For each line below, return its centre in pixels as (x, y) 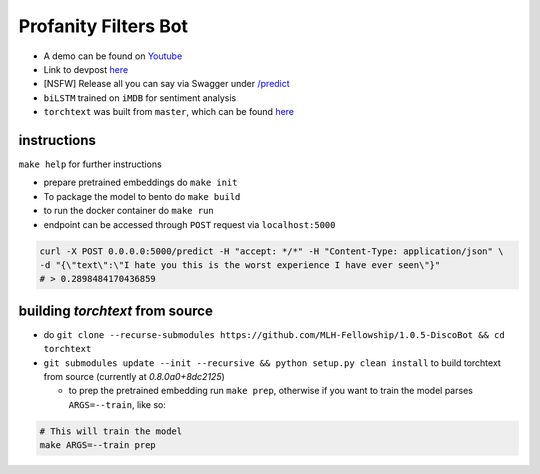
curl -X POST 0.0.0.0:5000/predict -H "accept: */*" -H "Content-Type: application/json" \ (271, 251)
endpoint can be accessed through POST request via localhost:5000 (189, 224)
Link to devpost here (86, 69)
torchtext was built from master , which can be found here (169, 112)
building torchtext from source (116, 310)
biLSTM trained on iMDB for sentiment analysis (140, 97)
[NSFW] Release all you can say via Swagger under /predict (166, 84)
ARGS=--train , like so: (117, 404)
